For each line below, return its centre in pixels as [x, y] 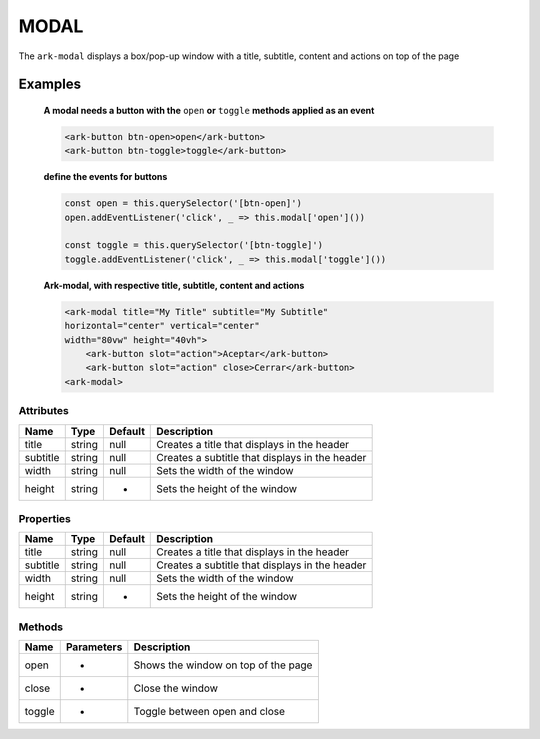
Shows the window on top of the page [223, 665]
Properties [45, 518]
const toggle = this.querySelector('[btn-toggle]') [194, 245]
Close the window [176, 688]
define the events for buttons [105, 177]
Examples [50, 84]
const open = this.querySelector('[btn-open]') [183, 203]
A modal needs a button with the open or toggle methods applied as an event [209, 110]
